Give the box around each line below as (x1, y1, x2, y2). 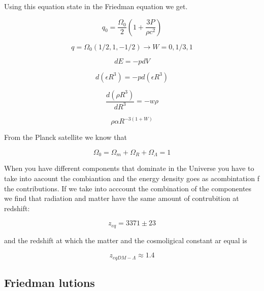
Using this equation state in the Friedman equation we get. (4, 1, 188, 11)
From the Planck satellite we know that (4, 132, 127, 142)
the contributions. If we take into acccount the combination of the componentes (4, 183, 252, 193)
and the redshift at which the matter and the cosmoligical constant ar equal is (4, 235, 247, 245)
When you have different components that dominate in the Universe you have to (4, 163, 254, 173)
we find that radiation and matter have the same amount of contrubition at (4, 193, 239, 203)
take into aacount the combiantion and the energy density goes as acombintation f (4, 173, 260, 184)
